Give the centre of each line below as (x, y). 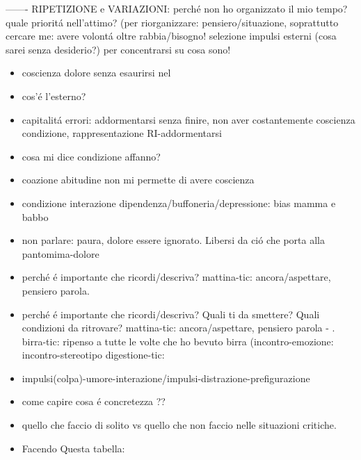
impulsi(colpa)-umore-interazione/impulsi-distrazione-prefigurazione (166, 378)
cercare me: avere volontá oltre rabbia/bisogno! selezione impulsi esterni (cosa (171, 36)
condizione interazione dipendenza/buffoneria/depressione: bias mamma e (179, 203)
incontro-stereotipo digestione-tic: (93, 355)
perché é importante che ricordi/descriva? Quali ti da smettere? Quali (171, 314)
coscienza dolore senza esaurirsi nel (96, 73)
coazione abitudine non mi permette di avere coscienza (138, 180)
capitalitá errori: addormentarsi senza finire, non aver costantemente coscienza (188, 119)
